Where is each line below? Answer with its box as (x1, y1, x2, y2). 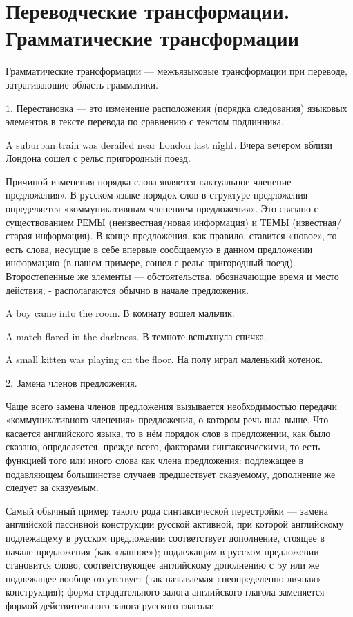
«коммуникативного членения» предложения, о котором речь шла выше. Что (6, 412, 329, 427)
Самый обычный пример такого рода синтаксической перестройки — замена (6, 503, 328, 517)
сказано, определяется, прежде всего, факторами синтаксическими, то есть (6, 439, 321, 454)
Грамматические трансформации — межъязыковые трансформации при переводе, (6, 64, 347, 78)
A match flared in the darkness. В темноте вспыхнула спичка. (6, 329, 267, 343)
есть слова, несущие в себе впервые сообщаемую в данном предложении (6, 241, 313, 256)
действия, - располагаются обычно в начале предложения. (6, 282, 249, 297)
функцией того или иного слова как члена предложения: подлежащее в (6, 452, 304, 467)
